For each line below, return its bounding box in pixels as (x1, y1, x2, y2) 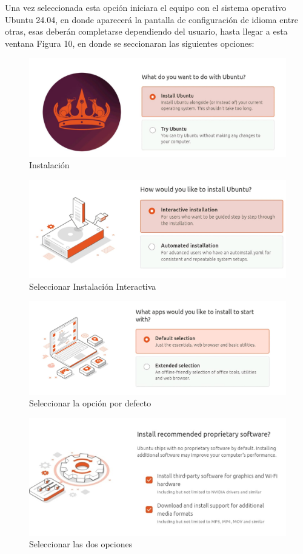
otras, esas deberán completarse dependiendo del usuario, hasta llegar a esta (5, 25, 288, 38)
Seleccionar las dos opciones (29, 538, 133, 550)
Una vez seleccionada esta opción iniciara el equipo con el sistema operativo (5, 1, 287, 13)
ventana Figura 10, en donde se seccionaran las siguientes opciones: (5, 36, 255, 49)
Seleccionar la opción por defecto (29, 397, 151, 409)
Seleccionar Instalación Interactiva (29, 280, 156, 293)
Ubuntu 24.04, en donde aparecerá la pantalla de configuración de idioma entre (5, 13, 298, 26)
